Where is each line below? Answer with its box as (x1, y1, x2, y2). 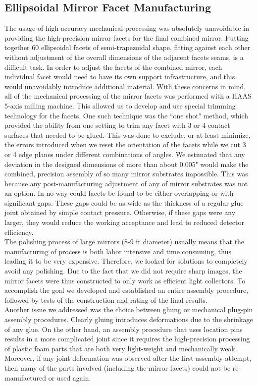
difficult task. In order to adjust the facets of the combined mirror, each (4, 61, 222, 72)
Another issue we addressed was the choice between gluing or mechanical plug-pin (4, 304, 253, 315)
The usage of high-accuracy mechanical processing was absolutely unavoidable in (4, 23, 249, 33)
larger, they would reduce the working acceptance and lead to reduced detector (4, 217, 244, 227)
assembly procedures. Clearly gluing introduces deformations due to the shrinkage (4, 314, 253, 325)
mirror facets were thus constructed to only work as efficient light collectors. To (4, 275, 246, 285)
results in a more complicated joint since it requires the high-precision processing (4, 333, 250, 344)
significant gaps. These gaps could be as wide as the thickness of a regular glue (4, 197, 244, 208)
